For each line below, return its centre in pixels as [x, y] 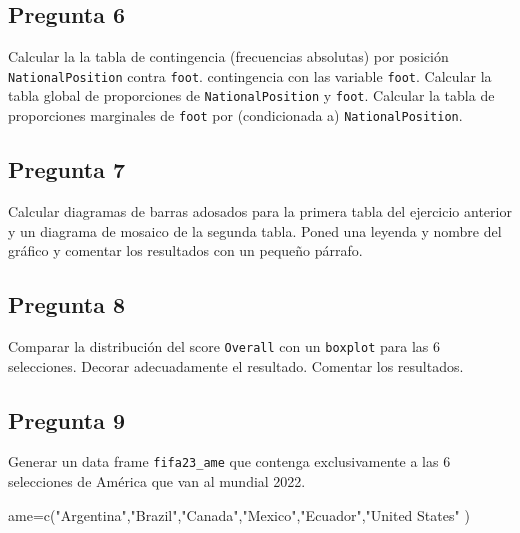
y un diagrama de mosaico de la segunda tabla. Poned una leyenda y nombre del [255, 230]
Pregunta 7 [67, 169]
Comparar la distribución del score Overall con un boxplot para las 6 [224, 345]
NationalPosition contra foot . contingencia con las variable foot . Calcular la [250, 75]
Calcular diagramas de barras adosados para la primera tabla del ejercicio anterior [260, 210]
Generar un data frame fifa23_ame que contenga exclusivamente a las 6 [229, 461]
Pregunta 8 [67, 304]
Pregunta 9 [67, 419]
